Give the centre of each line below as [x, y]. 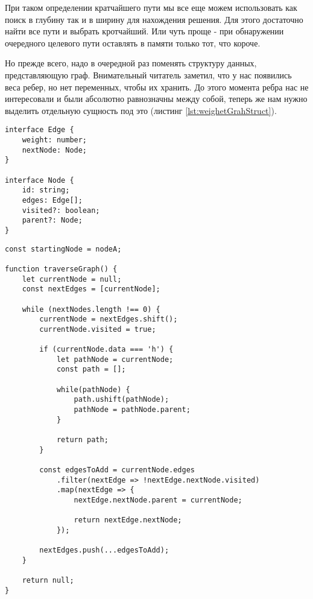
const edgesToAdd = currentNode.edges [117, 470]
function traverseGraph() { [61, 269]
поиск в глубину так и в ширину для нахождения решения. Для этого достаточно [154, 19]
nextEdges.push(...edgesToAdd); [104, 550]
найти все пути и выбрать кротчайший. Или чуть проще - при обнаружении [144, 31]
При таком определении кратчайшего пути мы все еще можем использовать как [151, 7]
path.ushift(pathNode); [122, 400]
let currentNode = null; [72, 279]
